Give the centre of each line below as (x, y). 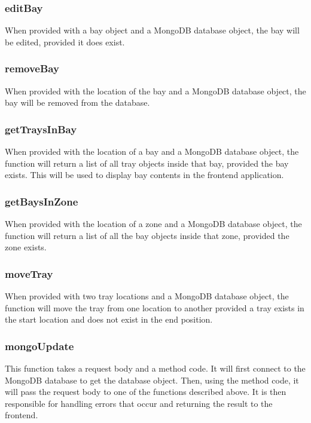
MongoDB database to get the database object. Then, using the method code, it (152, 380)
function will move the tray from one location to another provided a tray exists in (155, 307)
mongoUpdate (39, 346)
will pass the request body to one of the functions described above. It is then (146, 392)
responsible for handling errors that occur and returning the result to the (139, 403)
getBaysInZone (42, 201)
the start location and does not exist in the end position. (109, 319)
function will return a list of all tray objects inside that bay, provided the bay (147, 163)
